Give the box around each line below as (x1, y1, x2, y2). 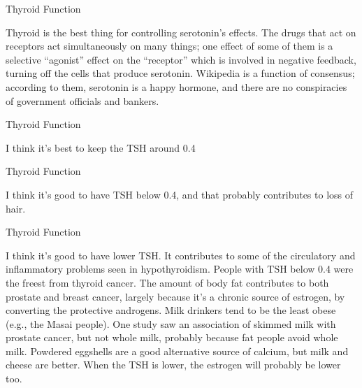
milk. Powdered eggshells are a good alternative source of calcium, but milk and (6, 343, 349, 358)
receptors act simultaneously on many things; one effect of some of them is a (6, 38, 333, 53)
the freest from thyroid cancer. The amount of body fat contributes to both (6, 275, 329, 289)
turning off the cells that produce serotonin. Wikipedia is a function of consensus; (6, 66, 355, 80)
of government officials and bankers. (6, 93, 159, 108)
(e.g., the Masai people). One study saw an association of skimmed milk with (6, 316, 336, 331)
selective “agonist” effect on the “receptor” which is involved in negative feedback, (6, 52, 356, 66)
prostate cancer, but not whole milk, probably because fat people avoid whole (6, 330, 338, 345)
